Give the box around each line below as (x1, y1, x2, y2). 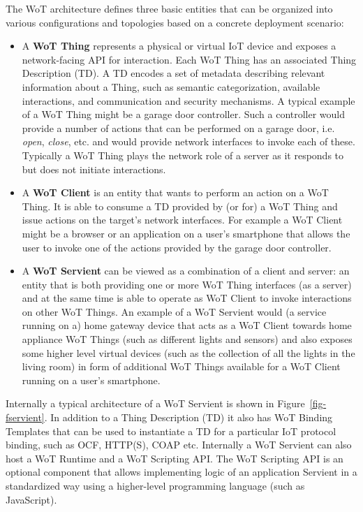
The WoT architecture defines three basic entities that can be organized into (6, 1, 333, 15)
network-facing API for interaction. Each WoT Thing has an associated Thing (22, 52, 357, 66)
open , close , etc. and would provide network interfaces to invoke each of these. (22, 134, 355, 149)
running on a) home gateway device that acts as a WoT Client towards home (22, 318, 352, 332)
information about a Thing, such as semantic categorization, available (22, 79, 320, 94)
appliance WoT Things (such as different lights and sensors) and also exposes (22, 332, 353, 346)
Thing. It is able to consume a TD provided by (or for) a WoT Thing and (22, 198, 338, 213)
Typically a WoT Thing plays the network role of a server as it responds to (22, 147, 344, 162)
